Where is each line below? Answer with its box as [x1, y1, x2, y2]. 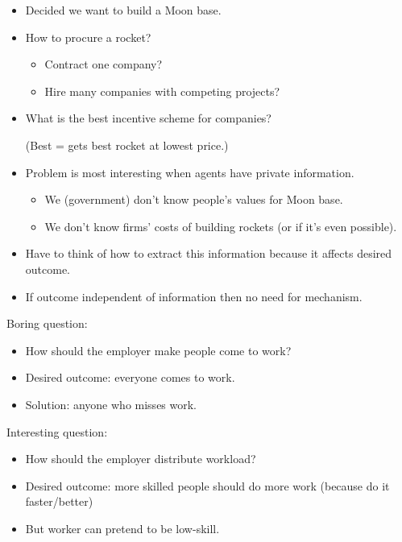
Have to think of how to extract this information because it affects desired [25, 245, 392, 262]
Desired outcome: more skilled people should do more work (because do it [25, 477, 390, 494]
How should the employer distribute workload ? [25, 450, 256, 467]
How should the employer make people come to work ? [25, 341, 292, 358]
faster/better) [25, 493, 93, 510]
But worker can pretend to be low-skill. [25, 519, 220, 536]
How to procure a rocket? [25, 28, 151, 45]
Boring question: [6, 315, 88, 332]
